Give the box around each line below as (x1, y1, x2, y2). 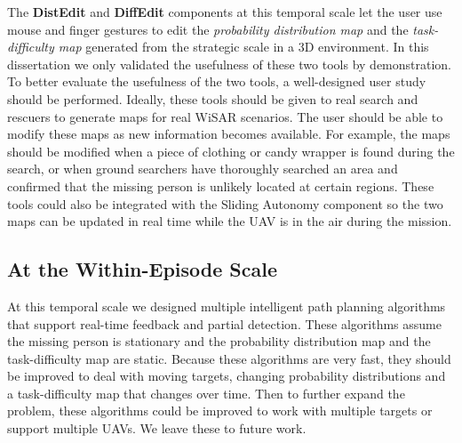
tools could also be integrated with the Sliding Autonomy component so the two (7, 194, 443, 213)
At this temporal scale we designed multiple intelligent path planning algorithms (7, 296, 446, 315)
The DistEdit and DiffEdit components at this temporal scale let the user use (7, 3, 442, 20)
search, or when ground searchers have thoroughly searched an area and (7, 159, 398, 178)
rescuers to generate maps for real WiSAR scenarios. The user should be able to (7, 107, 443, 125)
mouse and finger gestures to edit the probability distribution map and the (7, 20, 409, 38)
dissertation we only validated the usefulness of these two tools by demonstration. (7, 54, 452, 73)
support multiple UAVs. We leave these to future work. (7, 419, 307, 438)
